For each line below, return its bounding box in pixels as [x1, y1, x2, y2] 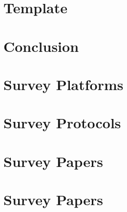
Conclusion [3, 36, 79, 56]
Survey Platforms [3, 74, 124, 94]
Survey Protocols [3, 113, 121, 133]
